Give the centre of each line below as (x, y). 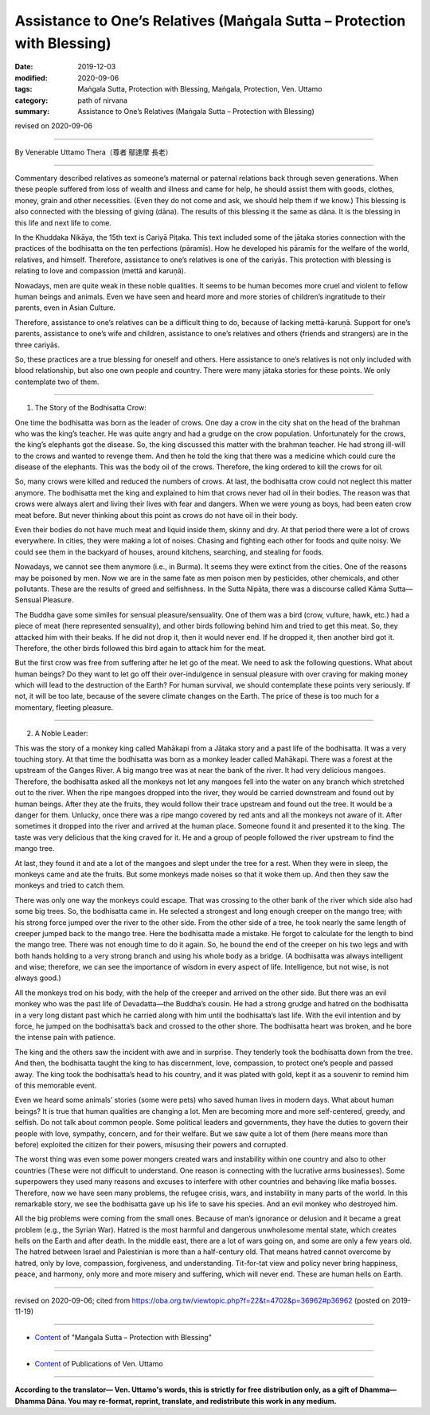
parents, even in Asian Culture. (65, 308)
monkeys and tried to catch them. (70, 885)
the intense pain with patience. (65, 1037)
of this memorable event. (56, 1085)
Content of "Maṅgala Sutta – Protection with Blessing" (123, 1338)
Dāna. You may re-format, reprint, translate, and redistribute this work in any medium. (192, 1401)
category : (31, 100)
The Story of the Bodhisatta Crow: (90, 408)
